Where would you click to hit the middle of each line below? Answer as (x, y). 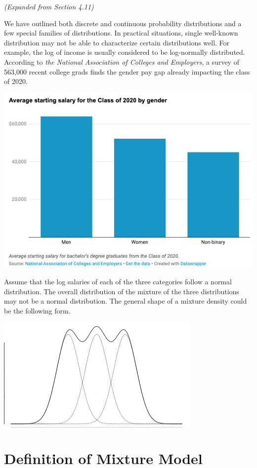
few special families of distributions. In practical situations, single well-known (121, 33)
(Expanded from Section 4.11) (49, 6)
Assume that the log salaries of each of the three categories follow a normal (118, 282)
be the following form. (37, 310)
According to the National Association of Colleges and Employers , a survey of (122, 61)
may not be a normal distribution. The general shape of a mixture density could (126, 301)
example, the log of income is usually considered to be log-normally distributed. (125, 52)
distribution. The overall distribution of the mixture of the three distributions (122, 291)
